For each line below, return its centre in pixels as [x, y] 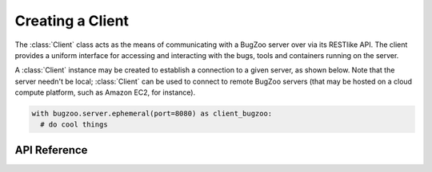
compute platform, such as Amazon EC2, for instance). [105, 92]
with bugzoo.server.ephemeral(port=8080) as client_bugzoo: [152, 114]
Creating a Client [72, 21]
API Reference [51, 150]
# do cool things [74, 125]
